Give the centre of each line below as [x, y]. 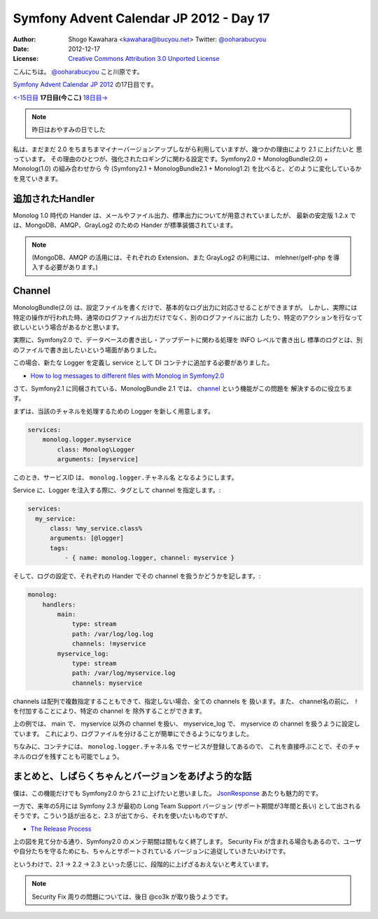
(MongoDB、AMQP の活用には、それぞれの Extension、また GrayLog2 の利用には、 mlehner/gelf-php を [183, 257]
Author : [24, 39]
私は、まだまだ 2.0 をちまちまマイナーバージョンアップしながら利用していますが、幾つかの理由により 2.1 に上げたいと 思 [188, 149]
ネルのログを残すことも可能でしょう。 [68, 756]
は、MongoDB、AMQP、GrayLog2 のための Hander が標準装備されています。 [125, 225]
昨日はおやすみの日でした [69, 130]
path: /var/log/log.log [113, 634]
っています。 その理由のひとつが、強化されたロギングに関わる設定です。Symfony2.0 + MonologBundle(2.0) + [170, 159]
